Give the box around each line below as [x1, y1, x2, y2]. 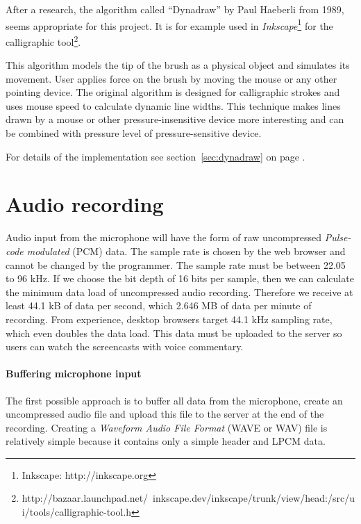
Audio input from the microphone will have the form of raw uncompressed [6, 230, 321, 245]
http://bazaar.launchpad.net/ [22, 491, 149, 505]
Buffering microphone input [6, 366, 142, 381]
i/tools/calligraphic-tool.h [22, 505, 132, 519]
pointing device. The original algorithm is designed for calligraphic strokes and [6, 85, 340, 99]
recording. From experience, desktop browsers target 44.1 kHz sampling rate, [6, 311, 333, 326]
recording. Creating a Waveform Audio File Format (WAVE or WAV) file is [6, 420, 328, 434]
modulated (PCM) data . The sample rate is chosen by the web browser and [26, 243, 346, 258]
